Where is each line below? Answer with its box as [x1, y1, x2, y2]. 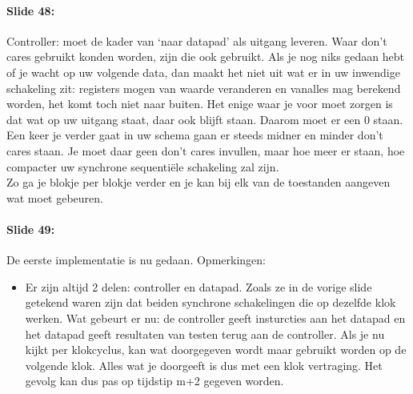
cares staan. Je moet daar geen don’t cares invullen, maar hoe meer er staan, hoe [6, 142, 405, 159]
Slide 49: [6, 220, 55, 237]
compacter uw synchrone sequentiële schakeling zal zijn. [6, 158, 279, 175]
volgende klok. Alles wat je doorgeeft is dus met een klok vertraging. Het [25, 356, 383, 373]
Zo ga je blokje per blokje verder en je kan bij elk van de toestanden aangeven [6, 174, 391, 191]
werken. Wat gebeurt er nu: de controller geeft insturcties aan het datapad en [25, 309, 406, 326]
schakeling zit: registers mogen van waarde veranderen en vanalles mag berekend [6, 79, 401, 96]
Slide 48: [6, 2, 55, 18]
